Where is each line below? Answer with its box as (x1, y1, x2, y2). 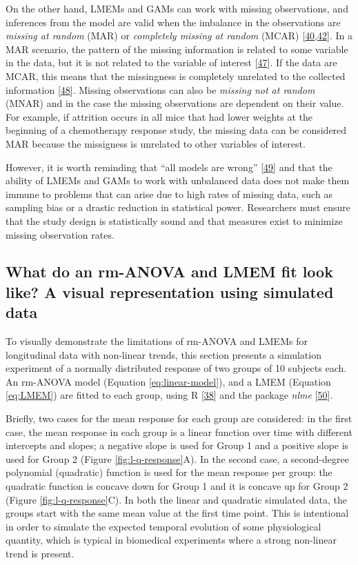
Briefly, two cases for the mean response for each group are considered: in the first (6, 411, 352, 426)
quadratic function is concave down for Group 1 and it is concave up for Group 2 (6, 479, 348, 493)
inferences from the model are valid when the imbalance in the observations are (6, 14, 341, 29)
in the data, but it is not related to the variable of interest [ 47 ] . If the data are (6, 55, 337, 70)
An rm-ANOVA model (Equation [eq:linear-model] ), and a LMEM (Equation (6, 374, 331, 388)
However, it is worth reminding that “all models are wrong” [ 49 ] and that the (6, 159, 332, 174)
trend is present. (6, 546, 74, 560)
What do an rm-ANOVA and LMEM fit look (6, 261, 333, 282)
